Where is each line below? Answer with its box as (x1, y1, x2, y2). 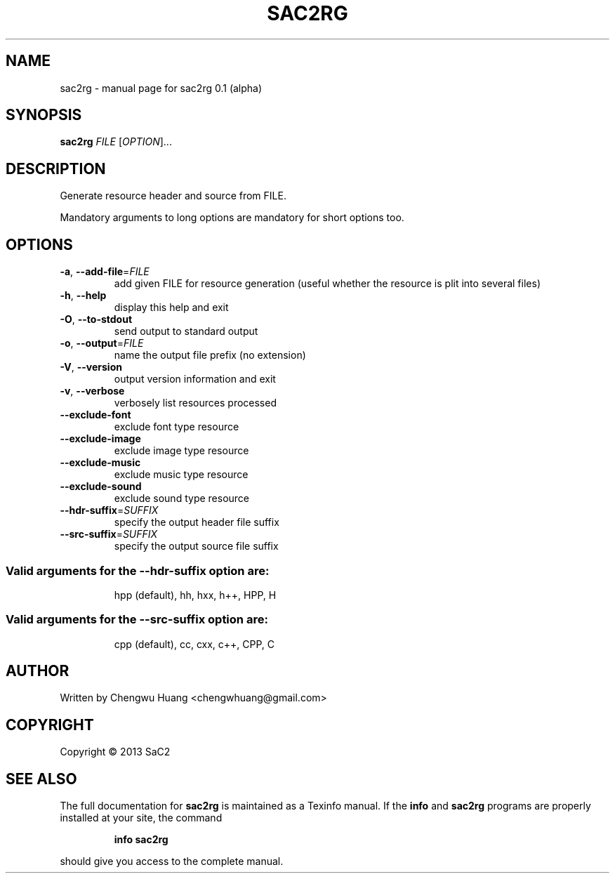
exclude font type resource (114, 421, 239, 433)
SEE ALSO (6, 769, 77, 788)
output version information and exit (114, 373, 276, 385)
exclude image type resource (114, 444, 249, 457)
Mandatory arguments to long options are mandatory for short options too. (60, 211, 404, 224)
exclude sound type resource (114, 492, 250, 505)
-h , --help (60, 289, 107, 302)
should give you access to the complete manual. (60, 855, 284, 868)
